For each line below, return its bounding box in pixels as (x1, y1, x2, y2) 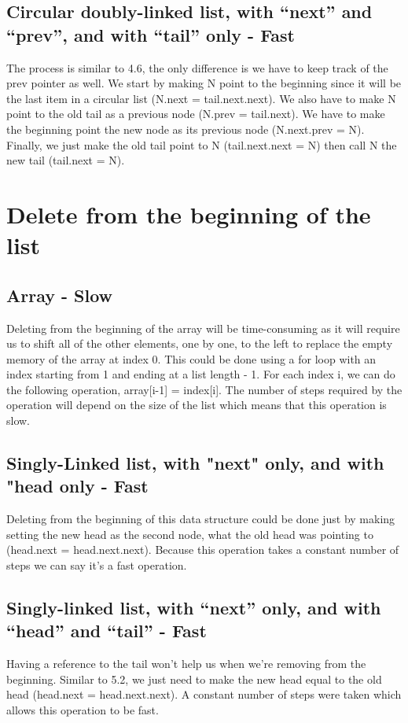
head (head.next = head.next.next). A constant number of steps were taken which (6, 686, 402, 703)
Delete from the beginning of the (6, 197, 371, 230)
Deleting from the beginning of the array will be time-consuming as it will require (6, 319, 400, 336)
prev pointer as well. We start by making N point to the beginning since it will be (6, 75, 402, 91)
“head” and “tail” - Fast (6, 618, 207, 643)
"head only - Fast (6, 474, 149, 498)
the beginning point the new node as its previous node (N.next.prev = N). (6, 120, 365, 137)
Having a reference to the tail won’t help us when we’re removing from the (6, 655, 366, 672)
